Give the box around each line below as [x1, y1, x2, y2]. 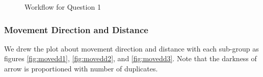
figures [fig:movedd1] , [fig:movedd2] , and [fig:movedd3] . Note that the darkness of [4, 53, 257, 64]
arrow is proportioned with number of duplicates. [4, 63, 158, 73]
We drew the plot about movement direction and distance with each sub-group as [4, 43, 259, 54]
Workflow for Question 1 [24, 2, 101, 12]
